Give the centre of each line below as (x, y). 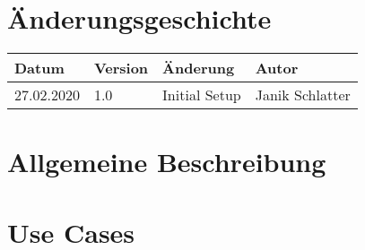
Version (121, 68)
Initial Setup (202, 95)
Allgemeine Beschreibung (167, 162)
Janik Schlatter (303, 95)
